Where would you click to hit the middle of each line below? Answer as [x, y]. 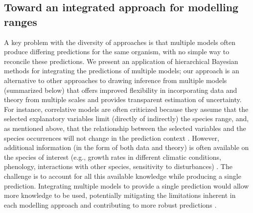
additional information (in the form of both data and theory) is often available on [126, 147]
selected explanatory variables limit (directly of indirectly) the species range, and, [126, 118]
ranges [21, 21]
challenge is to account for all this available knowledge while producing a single [123, 176]
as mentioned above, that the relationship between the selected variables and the [125, 128]
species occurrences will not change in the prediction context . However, [112, 138]
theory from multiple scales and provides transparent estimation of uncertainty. [123, 99]
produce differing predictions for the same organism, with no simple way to [117, 52]
